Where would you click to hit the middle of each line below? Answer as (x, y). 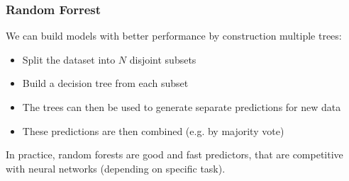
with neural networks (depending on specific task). (116, 168)
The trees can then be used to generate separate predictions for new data (182, 107)
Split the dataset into (69, 59)
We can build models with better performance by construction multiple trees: (174, 36)
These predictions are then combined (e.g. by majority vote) (153, 130)
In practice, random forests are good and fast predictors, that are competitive (174, 154)
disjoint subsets (163, 59)
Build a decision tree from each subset (105, 83)
